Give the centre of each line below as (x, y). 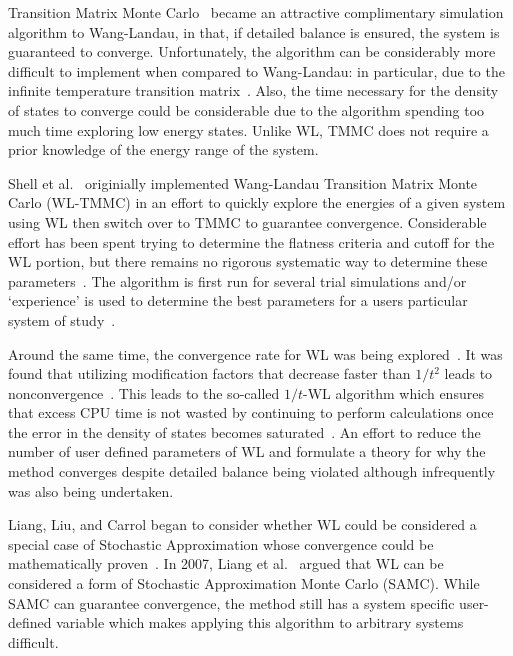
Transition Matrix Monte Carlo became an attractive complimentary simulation (256, 12)
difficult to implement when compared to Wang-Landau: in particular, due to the (256, 70)
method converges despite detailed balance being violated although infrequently (252, 471)
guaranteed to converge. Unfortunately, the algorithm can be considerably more (252, 51)
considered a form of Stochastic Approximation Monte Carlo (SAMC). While (244, 583)
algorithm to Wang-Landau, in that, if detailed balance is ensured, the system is (254, 31)
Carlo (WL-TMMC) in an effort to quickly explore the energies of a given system (257, 202)
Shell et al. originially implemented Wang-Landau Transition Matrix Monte (243, 182)
